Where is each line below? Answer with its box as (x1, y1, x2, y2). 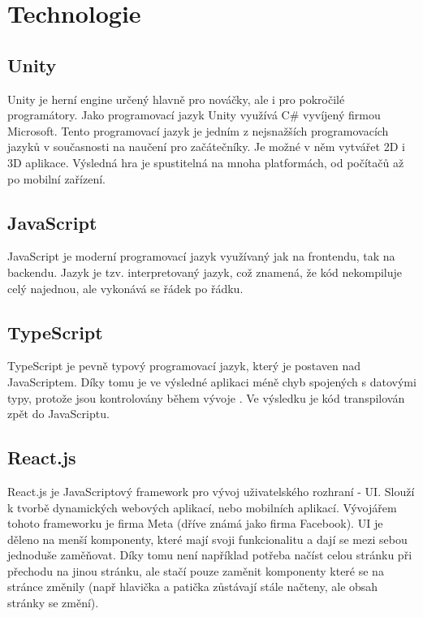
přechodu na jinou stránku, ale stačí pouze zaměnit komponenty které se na (7, 562, 384, 579)
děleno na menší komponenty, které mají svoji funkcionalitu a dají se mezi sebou (7, 530, 408, 547)
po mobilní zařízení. (7, 170, 106, 187)
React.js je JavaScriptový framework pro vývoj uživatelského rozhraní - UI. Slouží (7, 482, 415, 499)
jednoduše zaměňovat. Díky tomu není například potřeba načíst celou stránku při (7, 546, 412, 563)
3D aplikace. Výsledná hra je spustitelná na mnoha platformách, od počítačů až (7, 153, 404, 170)
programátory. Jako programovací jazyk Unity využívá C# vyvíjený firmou (7, 106, 381, 123)
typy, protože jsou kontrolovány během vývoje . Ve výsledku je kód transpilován (7, 389, 405, 406)
